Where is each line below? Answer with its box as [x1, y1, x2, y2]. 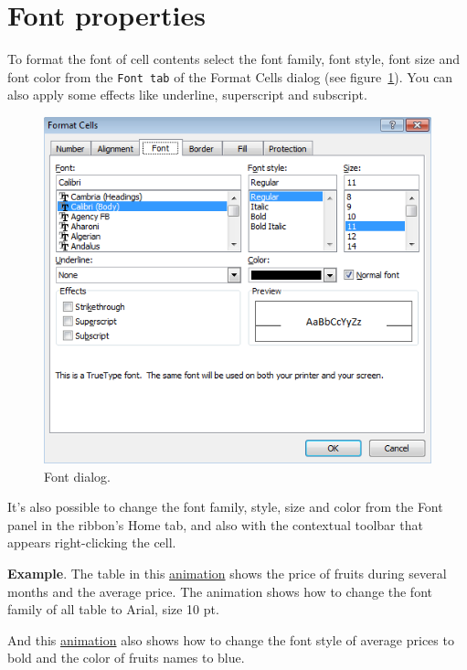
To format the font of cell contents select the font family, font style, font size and [7, 49, 460, 69]
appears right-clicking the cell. [7, 533, 176, 552]
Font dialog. [44, 466, 111, 485]
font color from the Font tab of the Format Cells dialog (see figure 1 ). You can [7, 67, 453, 86]
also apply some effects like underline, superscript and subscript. [7, 85, 367, 104]
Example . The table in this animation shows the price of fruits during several [7, 564, 447, 583]
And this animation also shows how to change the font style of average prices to [7, 630, 454, 649]
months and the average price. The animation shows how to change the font [7, 581, 432, 601]
